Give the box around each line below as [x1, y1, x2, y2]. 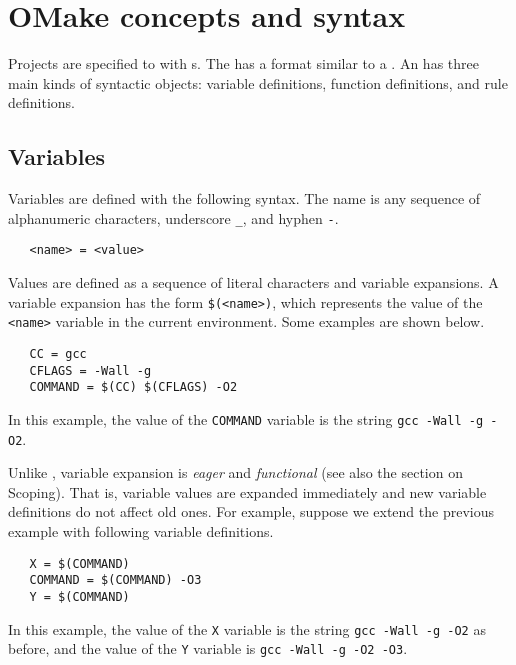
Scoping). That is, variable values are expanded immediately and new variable [8, 481, 487, 502]
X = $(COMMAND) [29, 556, 130, 571]
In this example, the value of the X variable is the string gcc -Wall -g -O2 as [8, 618, 486, 639]
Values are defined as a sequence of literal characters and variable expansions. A [8, 272, 499, 293]
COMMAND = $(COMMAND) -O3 [29, 573, 202, 588]
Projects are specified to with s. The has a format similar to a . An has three [8, 53, 479, 74]
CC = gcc [29, 346, 87, 361]
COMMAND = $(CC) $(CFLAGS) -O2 [29, 380, 238, 395]
